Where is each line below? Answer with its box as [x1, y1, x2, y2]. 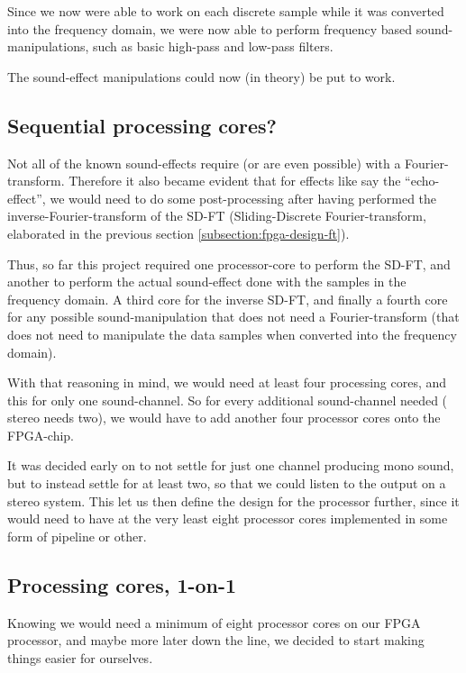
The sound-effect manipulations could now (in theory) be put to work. [7, 67, 396, 86]
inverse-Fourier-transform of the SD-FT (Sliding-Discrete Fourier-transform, [7, 206, 426, 225]
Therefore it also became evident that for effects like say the [69, 171, 401, 190]
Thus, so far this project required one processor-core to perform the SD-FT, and [7, 254, 451, 273]
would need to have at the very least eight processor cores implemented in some [7, 509, 448, 528]
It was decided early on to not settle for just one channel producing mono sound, [7, 456, 454, 475]
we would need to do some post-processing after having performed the [50, 188, 437, 207]
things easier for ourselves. [7, 648, 153, 667]
